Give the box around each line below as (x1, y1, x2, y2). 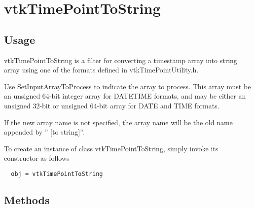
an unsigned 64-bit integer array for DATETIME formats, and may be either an (4, 91, 246, 101)
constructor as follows (4, 153, 70, 163)
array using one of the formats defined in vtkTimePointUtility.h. (4, 65, 199, 75)
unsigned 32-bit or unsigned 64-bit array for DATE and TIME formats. (4, 100, 219, 110)
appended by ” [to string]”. (4, 127, 84, 137)
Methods (4, 192, 50, 207)
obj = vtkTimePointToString (11, 170, 103, 177)
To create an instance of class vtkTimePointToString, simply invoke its (4, 143, 219, 153)
